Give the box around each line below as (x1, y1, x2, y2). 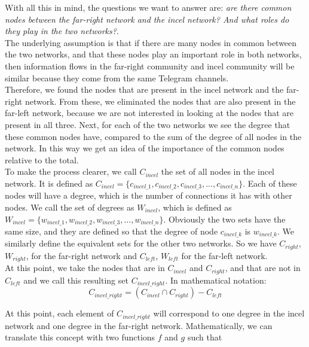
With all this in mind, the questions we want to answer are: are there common (5, 1, 292, 13)
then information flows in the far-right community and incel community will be (5, 59, 295, 72)
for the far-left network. (181, 249, 268, 261)
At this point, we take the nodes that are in (5, 261, 165, 274)
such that (187, 331, 222, 343)
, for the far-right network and (26, 249, 137, 261)
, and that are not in (225, 261, 301, 274)
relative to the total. (5, 153, 79, 166)
